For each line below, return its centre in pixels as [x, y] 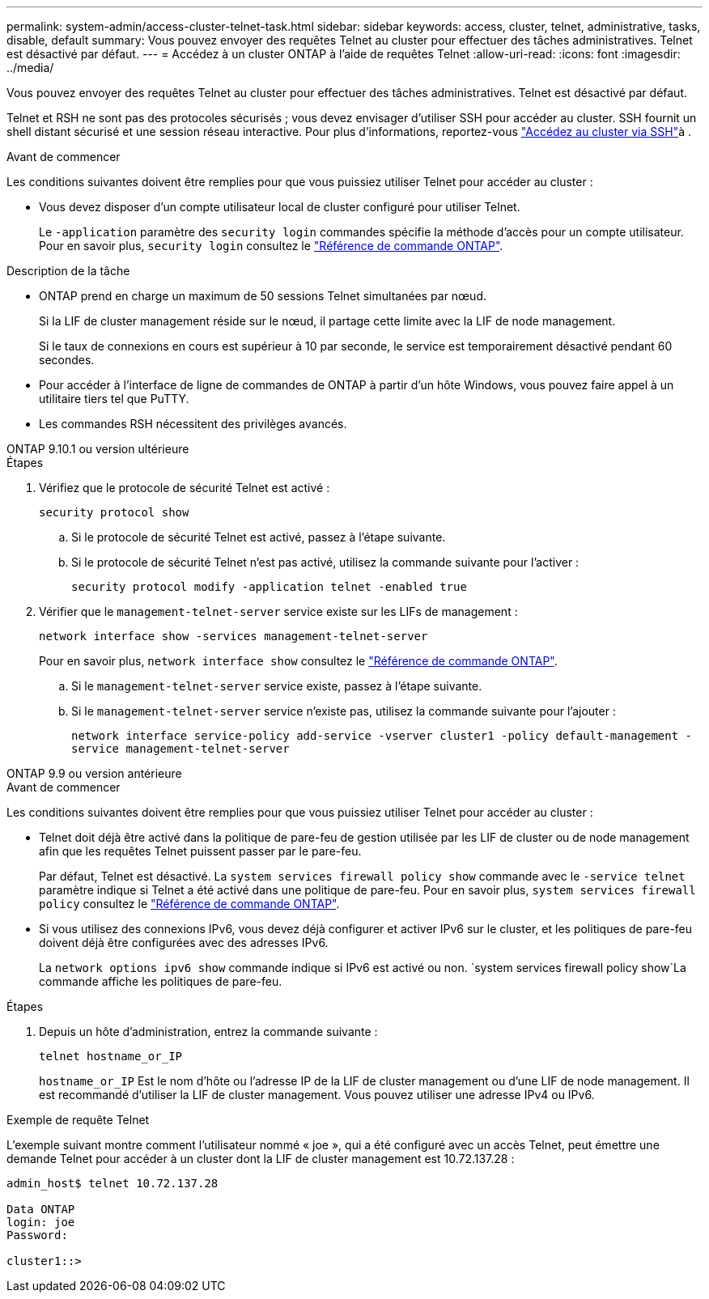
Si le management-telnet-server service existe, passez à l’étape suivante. [277, 686]
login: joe [41, 1222]
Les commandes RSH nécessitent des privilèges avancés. [193, 424]
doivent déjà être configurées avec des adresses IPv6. [184, 942]
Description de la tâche [68, 271]
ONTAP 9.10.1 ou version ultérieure [98, 449]
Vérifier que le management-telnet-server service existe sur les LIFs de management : [278, 611]
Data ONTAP [41, 1209]
